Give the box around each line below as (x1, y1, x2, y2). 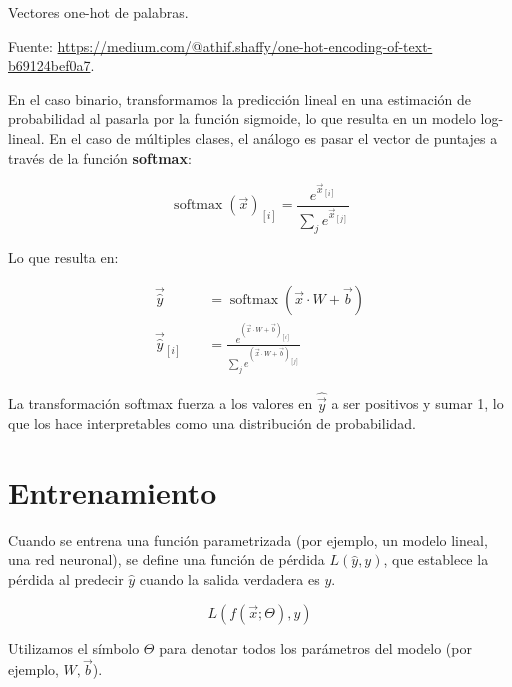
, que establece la (383, 549, 489, 570)
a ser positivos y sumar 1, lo (331, 393, 504, 414)
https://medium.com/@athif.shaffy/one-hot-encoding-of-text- (57, 35, 433, 56)
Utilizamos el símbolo (8, 637, 140, 658)
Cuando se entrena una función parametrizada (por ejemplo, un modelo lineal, (8, 529, 488, 550)
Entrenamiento (8, 471, 217, 512)
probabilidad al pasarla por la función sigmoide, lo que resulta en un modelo (8, 108, 476, 129)
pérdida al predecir (8, 569, 124, 590)
